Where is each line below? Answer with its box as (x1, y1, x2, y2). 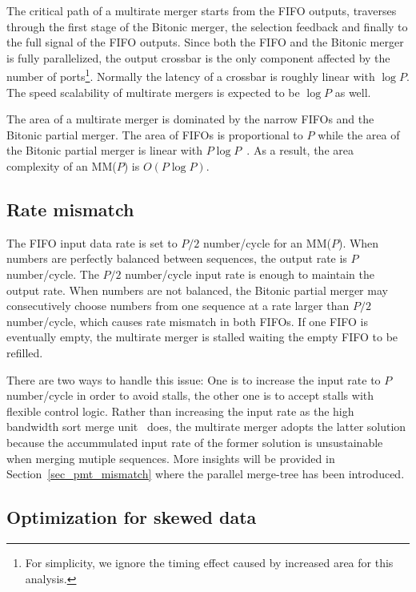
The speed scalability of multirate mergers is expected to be (6, 83, 300, 100)
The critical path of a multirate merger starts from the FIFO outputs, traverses (6, 2, 397, 18)
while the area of (318, 126, 400, 143)
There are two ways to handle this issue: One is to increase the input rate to (6, 371, 381, 388)
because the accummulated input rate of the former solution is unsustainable (6, 433, 383, 450)
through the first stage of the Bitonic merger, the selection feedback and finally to (6, 18, 408, 34)
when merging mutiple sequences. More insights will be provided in (6, 449, 335, 466)
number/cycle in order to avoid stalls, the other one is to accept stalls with (6, 387, 374, 404)
